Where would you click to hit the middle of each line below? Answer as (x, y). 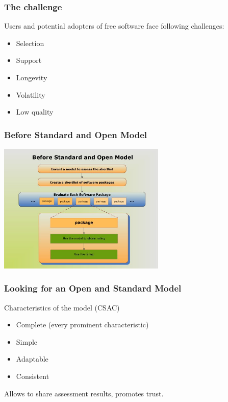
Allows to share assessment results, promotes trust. (84, 393)
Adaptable (32, 359)
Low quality (35, 112)
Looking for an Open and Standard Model (93, 288)
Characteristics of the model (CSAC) (62, 307)
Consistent (33, 376)
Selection (30, 43)
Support (29, 60)
